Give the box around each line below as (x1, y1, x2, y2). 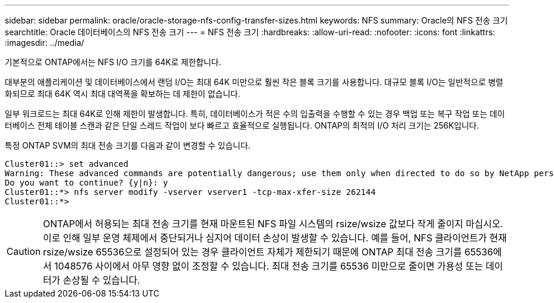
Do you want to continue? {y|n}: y (5, 178, 168, 187)
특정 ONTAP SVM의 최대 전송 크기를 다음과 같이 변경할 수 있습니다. (5, 140, 251, 150)
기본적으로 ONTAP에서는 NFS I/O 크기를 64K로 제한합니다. (5, 57, 221, 67)
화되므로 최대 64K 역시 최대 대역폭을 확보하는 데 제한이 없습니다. (5, 89, 241, 99)
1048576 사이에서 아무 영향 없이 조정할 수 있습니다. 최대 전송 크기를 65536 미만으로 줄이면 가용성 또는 (54, 260, 484, 272)
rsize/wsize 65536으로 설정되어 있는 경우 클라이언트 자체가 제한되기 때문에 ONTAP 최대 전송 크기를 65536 (43, 246, 494, 258)
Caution (6, 245, 41, 257)
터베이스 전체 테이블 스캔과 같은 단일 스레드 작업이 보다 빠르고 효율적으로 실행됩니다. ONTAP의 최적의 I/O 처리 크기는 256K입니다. (5, 120, 479, 130)
